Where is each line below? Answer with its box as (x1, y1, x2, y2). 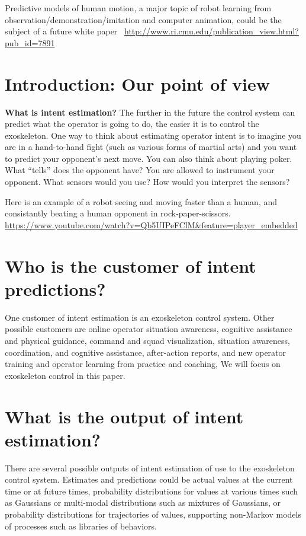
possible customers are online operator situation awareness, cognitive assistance (5, 323, 292, 335)
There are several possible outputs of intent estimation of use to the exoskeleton (5, 461, 295, 474)
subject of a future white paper (5, 25, 118, 37)
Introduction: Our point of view (5, 71, 270, 95)
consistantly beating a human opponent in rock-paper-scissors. (5, 207, 231, 219)
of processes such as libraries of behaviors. (5, 519, 157, 532)
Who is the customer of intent (5, 253, 256, 277)
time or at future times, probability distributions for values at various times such (5, 484, 298, 497)
